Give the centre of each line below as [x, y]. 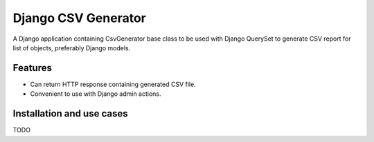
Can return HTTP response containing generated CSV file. [113, 84]
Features [32, 68]
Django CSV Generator [80, 18]
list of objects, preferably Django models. [72, 48]
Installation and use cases [70, 114]
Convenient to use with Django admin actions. [96, 94]
